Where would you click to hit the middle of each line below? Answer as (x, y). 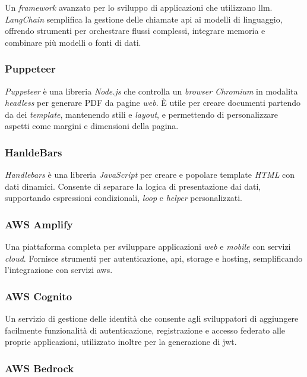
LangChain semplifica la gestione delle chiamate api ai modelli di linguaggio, (144, 19)
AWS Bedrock (39, 368)
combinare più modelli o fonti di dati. (73, 42)
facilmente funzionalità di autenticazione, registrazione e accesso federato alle (145, 330)
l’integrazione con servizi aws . (59, 270)
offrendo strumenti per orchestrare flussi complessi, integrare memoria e (135, 31)
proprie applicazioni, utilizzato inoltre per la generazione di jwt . (121, 342)
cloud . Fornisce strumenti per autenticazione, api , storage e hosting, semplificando (154, 258)
